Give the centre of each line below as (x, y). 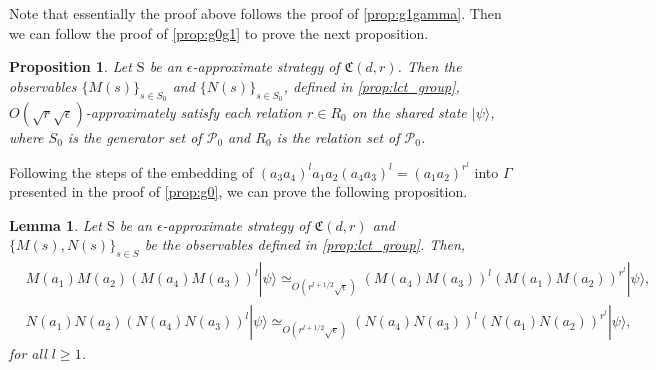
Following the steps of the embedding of (131, 171)
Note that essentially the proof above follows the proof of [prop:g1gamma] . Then (255, 13)
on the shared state (409, 111)
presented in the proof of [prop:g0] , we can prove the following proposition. (238, 191)
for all (28, 353)
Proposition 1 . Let (70, 66)
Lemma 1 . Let (55, 224)
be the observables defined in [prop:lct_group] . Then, (305, 244)
